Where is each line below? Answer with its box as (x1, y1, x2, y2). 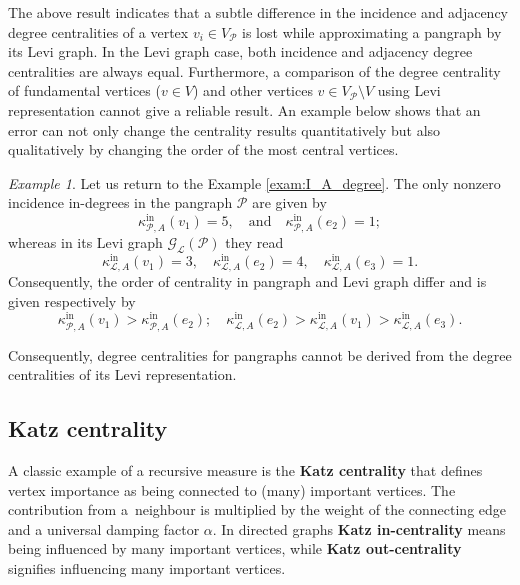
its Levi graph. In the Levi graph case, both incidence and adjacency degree (8, 41, 473, 62)
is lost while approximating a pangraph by (242, 21, 502, 42)
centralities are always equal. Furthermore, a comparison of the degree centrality (8, 60, 501, 81)
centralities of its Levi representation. (8, 364, 237, 385)
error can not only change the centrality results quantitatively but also (8, 119, 441, 140)
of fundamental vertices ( (8, 80, 161, 101)
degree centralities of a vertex (8, 21, 189, 42)
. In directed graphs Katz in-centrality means (212, 518, 506, 539)
